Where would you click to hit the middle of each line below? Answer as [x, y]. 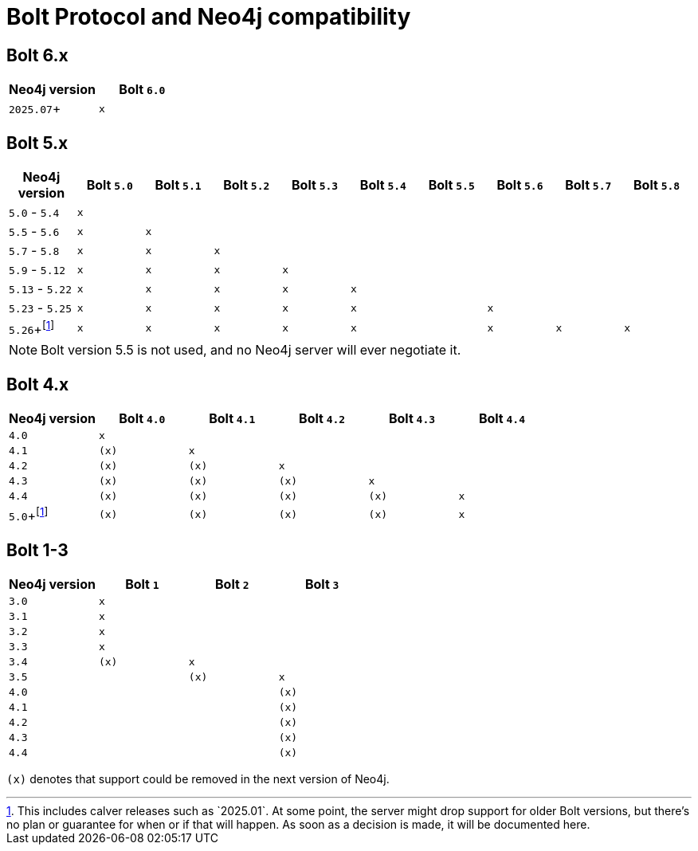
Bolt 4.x [38, 384]
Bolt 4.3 [412, 419]
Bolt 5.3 [315, 185]
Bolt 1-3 [37, 550]
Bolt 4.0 [142, 419]
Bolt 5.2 [247, 185]
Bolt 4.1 [232, 419]
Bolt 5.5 [451, 185]
